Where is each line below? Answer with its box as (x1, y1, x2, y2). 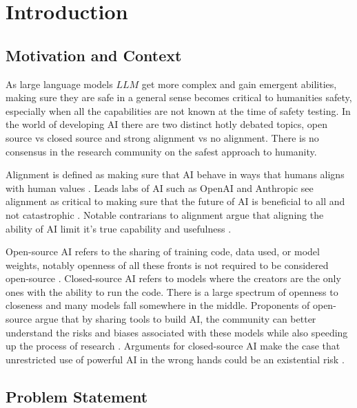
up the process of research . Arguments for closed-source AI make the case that (6, 339, 340, 353)
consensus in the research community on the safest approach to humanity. (6, 144, 317, 158)
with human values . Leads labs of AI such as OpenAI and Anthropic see (6, 180, 314, 195)
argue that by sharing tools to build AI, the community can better (34, 312, 316, 326)
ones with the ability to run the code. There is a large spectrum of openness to (6, 284, 338, 299)
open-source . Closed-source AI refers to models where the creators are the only (6, 271, 341, 286)
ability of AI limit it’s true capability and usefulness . (6, 221, 232, 235)
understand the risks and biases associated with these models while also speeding (6, 325, 348, 339)
